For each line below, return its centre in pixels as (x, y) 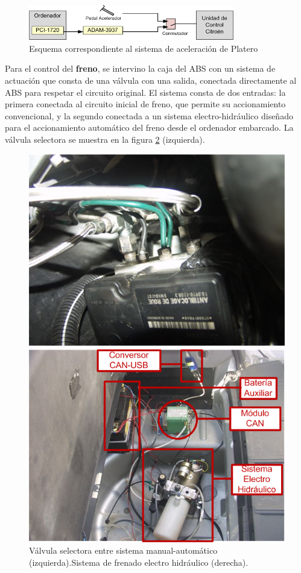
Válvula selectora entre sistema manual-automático (123, 550)
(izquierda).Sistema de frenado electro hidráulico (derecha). (139, 562)
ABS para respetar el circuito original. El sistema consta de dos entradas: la (145, 92)
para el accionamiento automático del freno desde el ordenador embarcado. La (149, 127)
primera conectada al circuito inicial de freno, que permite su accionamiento (145, 104)
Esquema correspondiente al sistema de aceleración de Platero (144, 48)
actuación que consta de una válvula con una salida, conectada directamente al (151, 80)
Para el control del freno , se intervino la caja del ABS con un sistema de (140, 68)
